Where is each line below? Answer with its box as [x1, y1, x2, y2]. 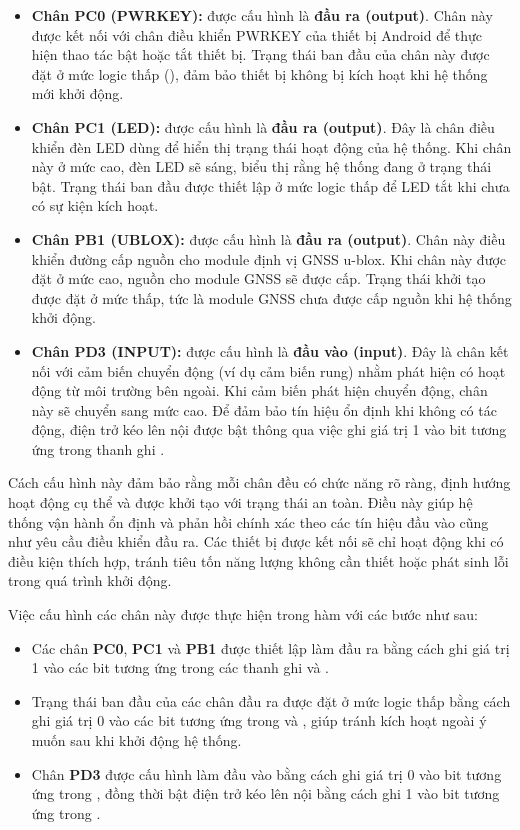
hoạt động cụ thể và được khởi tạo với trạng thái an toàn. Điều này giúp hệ [8, 492, 473, 513]
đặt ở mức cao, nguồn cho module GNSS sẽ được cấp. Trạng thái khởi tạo [31, 268, 486, 289]
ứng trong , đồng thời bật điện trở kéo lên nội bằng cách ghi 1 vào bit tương [31, 783, 500, 804]
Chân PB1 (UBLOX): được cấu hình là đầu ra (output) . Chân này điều [31, 228, 506, 249]
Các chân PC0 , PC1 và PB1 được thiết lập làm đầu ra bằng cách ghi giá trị [31, 637, 510, 658]
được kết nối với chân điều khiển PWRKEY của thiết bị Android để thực [31, 24, 483, 45]
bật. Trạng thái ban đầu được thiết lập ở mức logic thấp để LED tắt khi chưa [31, 175, 510, 196]
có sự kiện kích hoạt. [31, 195, 159, 216]
